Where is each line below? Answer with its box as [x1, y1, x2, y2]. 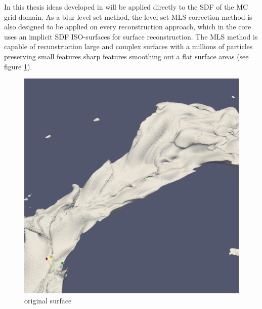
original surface [24, 295, 72, 305]
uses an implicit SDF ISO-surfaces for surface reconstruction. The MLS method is [4, 31, 258, 42]
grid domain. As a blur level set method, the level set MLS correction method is [4, 11, 252, 22]
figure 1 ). [4, 61, 32, 71]
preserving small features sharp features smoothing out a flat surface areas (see [4, 51, 249, 61]
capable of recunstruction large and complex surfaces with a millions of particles [4, 41, 253, 52]
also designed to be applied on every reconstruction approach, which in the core [4, 21, 251, 32]
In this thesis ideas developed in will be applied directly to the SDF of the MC [4, 2, 248, 12]
